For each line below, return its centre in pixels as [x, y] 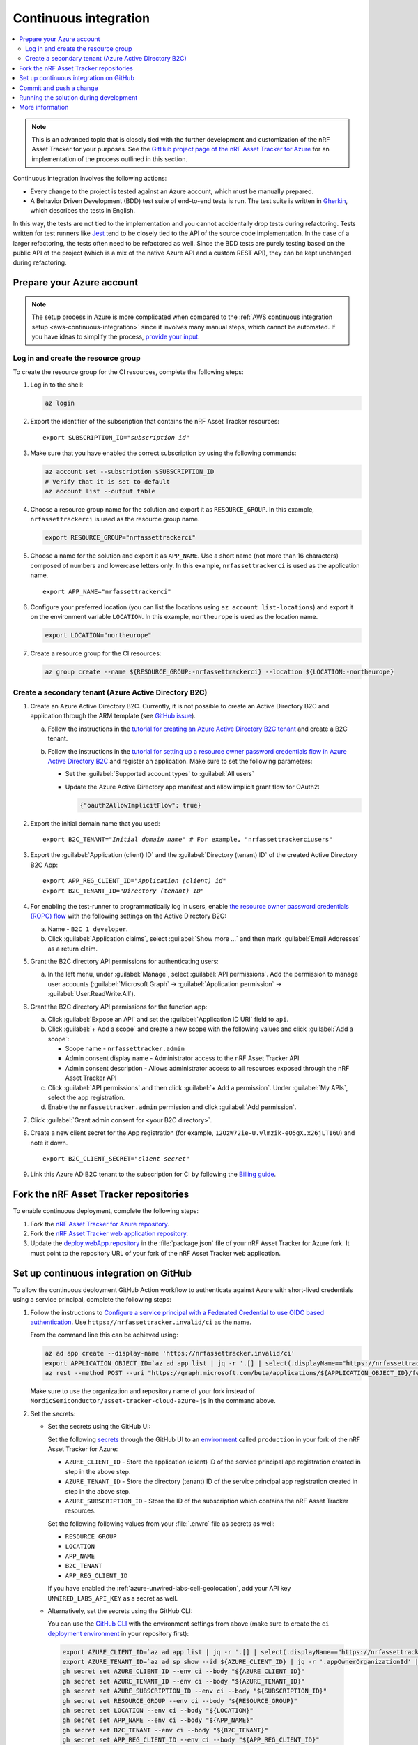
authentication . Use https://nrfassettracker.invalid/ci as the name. [141, 1322]
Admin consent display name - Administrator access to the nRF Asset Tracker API [182, 1058]
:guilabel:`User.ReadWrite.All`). [92, 994]
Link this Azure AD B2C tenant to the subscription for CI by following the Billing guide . [153, 1174]
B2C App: [44, 865]
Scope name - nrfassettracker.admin [125, 1049]
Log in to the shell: [57, 385]
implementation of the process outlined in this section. [110, 159]
